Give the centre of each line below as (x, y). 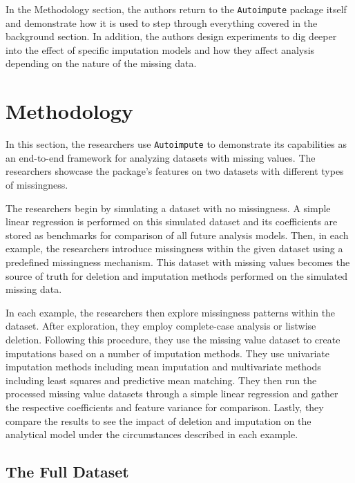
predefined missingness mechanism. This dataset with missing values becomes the (178, 262)
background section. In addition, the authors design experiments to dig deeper (171, 36)
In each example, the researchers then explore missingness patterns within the (171, 312)
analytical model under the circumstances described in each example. (152, 434)
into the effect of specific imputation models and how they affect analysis (160, 49)
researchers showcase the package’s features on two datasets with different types (175, 171)
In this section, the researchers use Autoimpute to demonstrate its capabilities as (176, 144)
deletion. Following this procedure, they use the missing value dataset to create (173, 339)
